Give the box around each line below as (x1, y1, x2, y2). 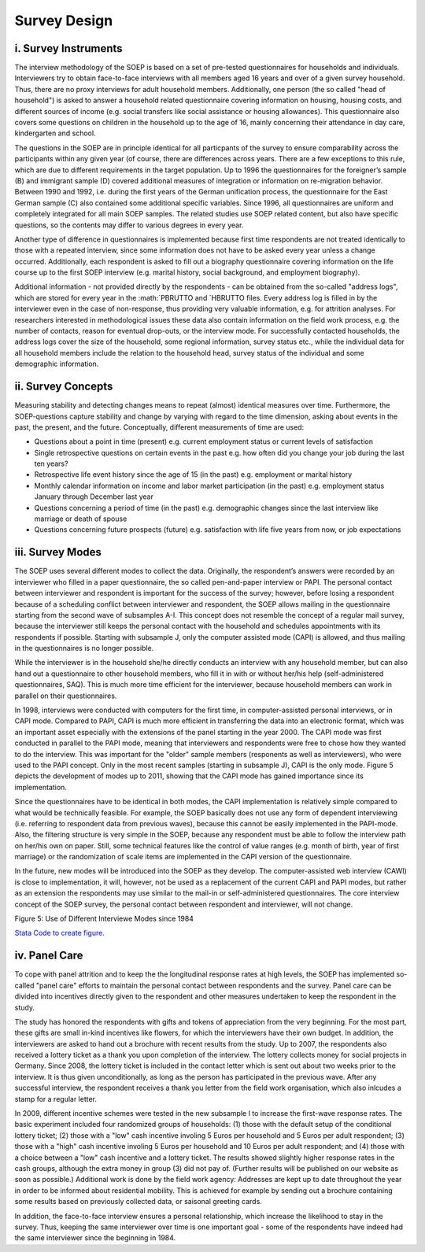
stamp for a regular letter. (14, 1094, 98, 1103)
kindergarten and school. (14, 128, 96, 138)
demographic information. (14, 359, 99, 369)
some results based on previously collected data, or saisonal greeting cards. (14, 1197, 263, 1206)
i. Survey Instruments (14, 42, 123, 55)
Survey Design (14, 12, 113, 29)
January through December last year (34, 492, 153, 501)
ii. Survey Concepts (14, 380, 113, 393)
